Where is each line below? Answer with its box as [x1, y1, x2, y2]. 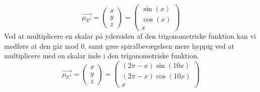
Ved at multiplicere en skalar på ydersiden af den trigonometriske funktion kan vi [4, 31, 256, 41]
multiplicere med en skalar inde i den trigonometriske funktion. [4, 50, 199, 61]
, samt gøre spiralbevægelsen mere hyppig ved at [84, 40, 234, 51]
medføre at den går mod [4, 40, 79, 51]
